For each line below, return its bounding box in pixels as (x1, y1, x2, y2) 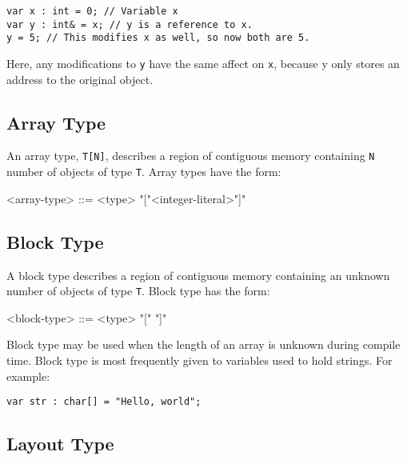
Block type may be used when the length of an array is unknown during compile (6, 336, 401, 353)
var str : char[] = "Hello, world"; (6, 396, 202, 408)
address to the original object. (6, 70, 154, 87)
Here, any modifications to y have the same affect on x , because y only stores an (6, 54, 400, 71)
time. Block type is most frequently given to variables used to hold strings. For (6, 351, 393, 368)
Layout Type (6, 431, 114, 456)
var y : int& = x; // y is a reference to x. (6, 18, 253, 30)
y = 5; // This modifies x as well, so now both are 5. (6, 32, 310, 44)
